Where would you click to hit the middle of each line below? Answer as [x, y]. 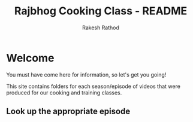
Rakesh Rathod [101, 28]
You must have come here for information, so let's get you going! [86, 74]
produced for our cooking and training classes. [64, 92]
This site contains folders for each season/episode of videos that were [94, 86]
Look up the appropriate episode [68, 112]
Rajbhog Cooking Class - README [101, 11]
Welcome [30, 58]
